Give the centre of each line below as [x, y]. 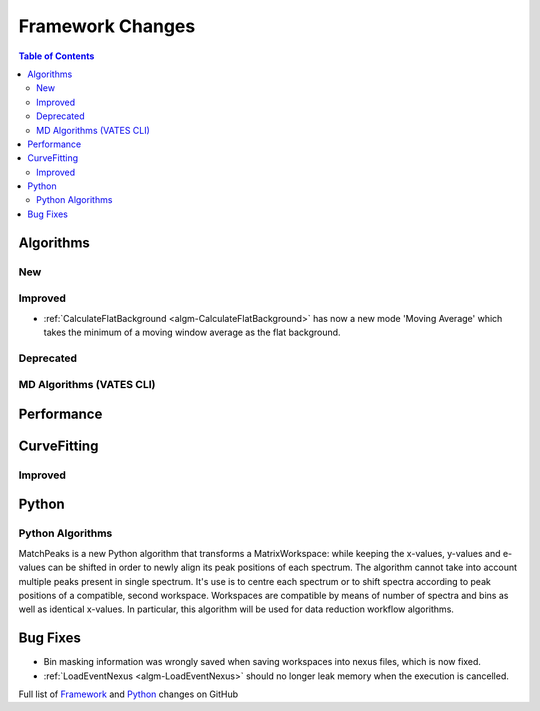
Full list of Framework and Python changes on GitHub [128, 694]
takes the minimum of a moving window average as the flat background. [192, 332]
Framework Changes [107, 26]
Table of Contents [56, 56]
